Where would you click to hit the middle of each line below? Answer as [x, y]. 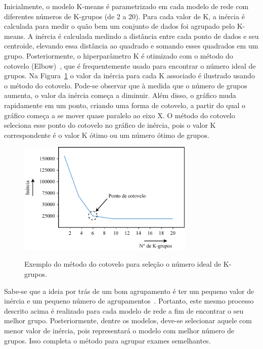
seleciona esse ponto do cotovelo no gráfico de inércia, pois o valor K [110, 125]
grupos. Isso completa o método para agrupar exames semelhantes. [107, 340]
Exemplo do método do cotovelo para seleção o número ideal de [123, 264]
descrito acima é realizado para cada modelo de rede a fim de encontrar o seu [124, 310]
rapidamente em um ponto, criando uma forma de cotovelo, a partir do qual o [125, 105]
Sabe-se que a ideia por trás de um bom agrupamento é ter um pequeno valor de [129, 291]
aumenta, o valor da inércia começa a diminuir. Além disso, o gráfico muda [120, 95]
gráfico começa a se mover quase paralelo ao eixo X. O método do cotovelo [120, 115]
